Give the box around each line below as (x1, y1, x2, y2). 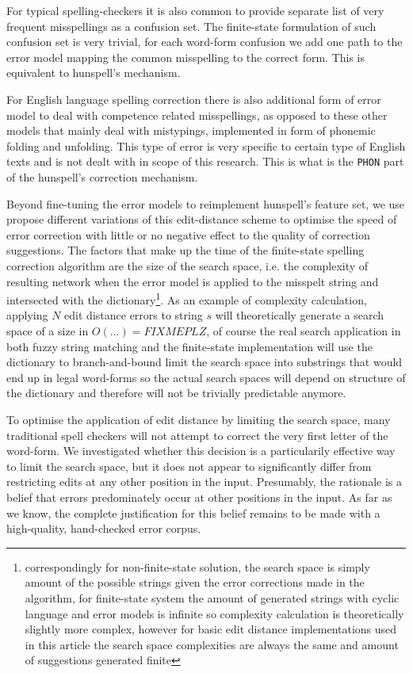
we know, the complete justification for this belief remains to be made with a (6, 504, 380, 521)
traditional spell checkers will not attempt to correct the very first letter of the (6, 426, 388, 443)
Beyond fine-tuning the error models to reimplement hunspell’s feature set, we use (6, 195, 405, 212)
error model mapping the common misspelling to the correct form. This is (6, 48, 365, 65)
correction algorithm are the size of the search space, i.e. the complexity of (6, 257, 369, 273)
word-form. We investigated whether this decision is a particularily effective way (6, 442, 396, 459)
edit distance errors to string (64, 307, 203, 323)
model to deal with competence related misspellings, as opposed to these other (6, 106, 388, 123)
